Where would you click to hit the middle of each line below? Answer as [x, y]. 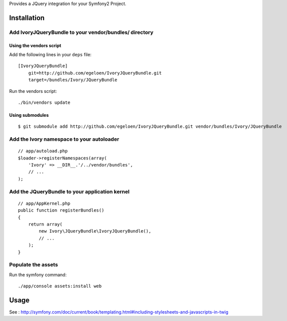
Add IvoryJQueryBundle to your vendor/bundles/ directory [81, 32]
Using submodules [29, 115]
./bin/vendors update [44, 102]
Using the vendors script [35, 45]
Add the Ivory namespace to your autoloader [64, 139]
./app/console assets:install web [60, 286]
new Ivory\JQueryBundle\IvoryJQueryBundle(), [95, 231]
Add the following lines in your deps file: [50, 54]
